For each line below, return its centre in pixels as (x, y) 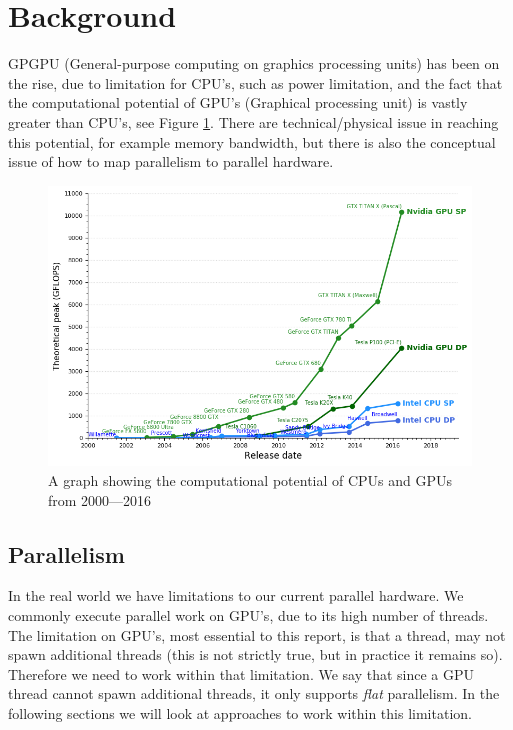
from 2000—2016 (100, 499)
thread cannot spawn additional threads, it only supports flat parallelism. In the (254, 693)
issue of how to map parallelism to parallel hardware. (171, 161)
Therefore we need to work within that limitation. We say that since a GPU (241, 673)
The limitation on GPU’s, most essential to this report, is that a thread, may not (257, 634)
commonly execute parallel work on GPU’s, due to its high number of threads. (248, 614)
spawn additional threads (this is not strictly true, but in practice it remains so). (255, 654)
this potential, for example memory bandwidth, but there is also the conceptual (252, 141)
